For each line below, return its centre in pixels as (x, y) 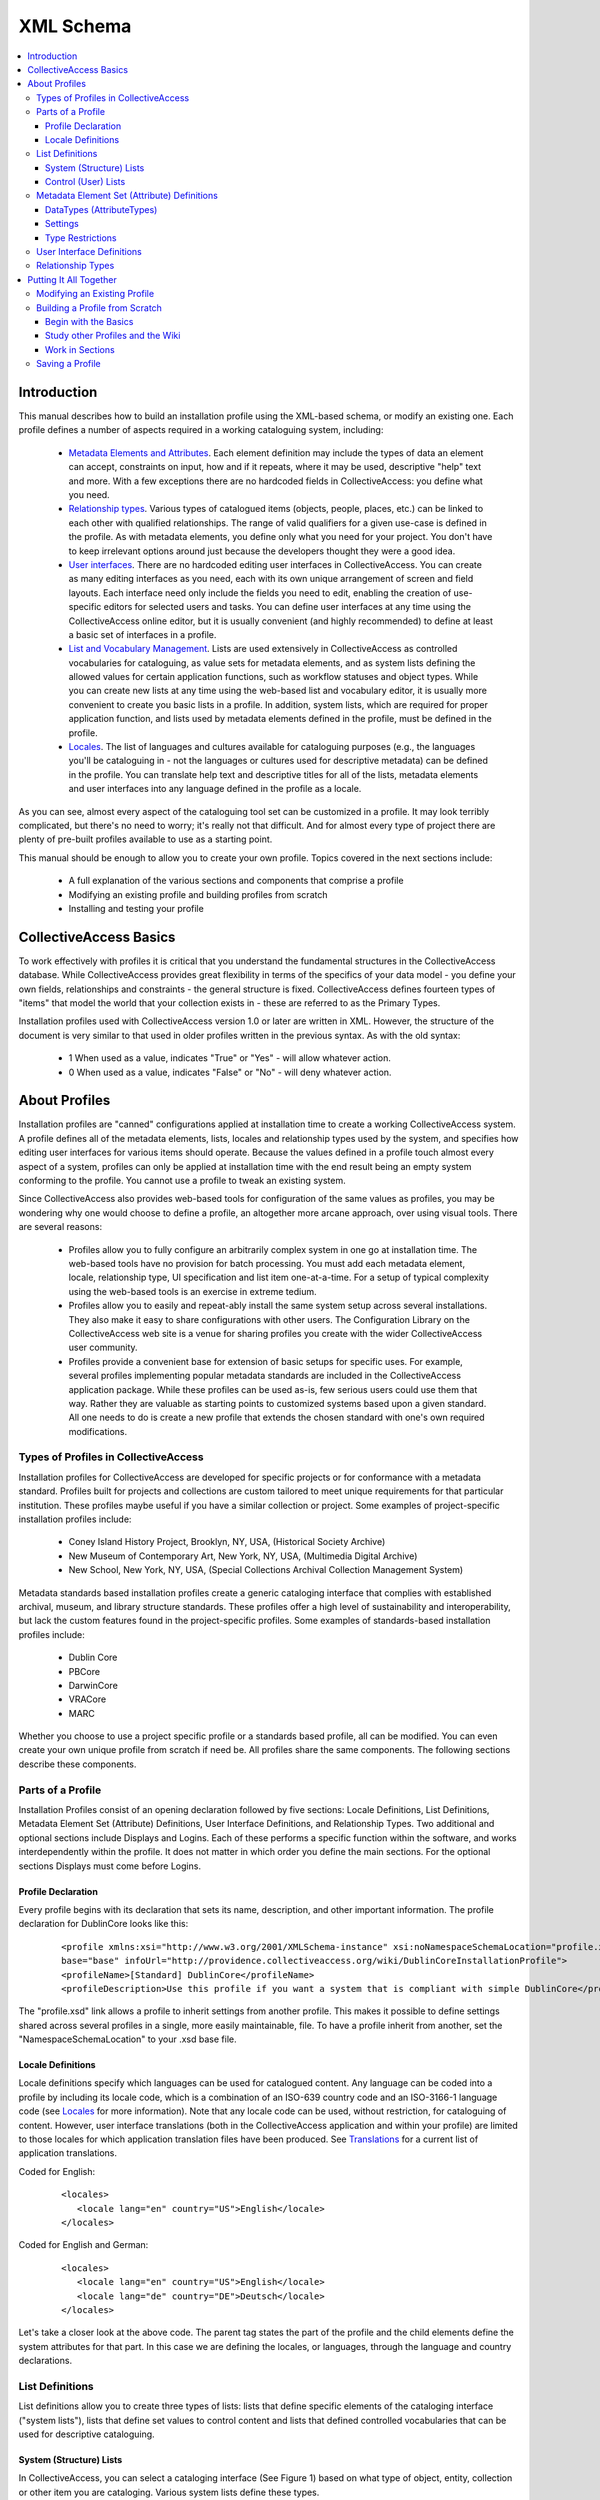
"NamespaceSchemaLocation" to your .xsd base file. (127, 2039)
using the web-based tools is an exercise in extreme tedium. (192, 1291)
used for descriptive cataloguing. (86, 2434)
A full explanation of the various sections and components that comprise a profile (236, 881)
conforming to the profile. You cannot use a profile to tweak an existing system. (182, 1181)
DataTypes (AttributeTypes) (101, 209)
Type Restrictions (81, 237)
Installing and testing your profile (136, 908)
